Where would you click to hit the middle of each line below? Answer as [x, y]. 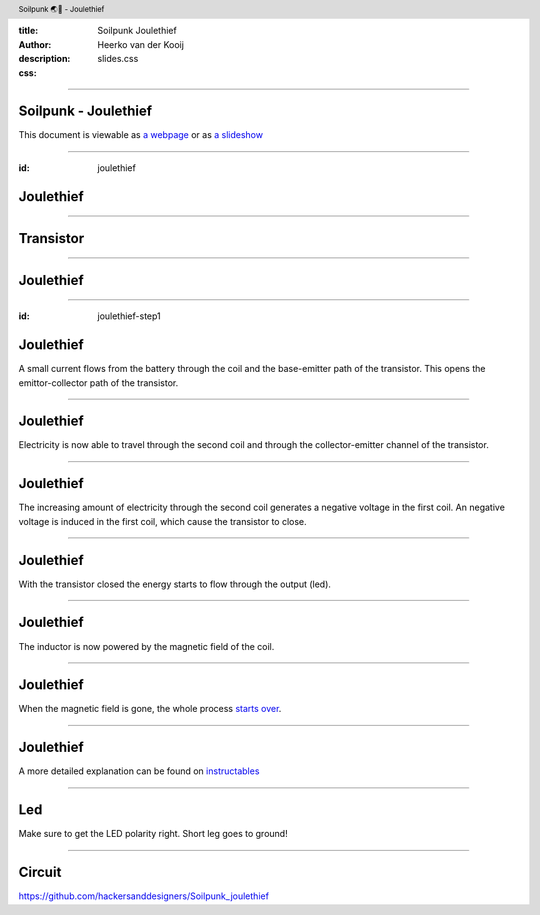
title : [28, 31]
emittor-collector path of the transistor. [98, 382]
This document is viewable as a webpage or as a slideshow [141, 135]
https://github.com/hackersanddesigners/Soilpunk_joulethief [144, 896]
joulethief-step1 [129, 316]
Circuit [40, 872]
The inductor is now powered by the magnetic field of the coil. [146, 646]
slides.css [118, 59]
